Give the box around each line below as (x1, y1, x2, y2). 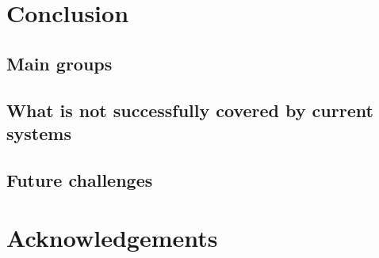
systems (6, 120, 71, 145)
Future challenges (6, 167, 153, 192)
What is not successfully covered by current (6, 97, 373, 122)
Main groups (6, 51, 113, 75)
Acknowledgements (6, 222, 218, 254)
